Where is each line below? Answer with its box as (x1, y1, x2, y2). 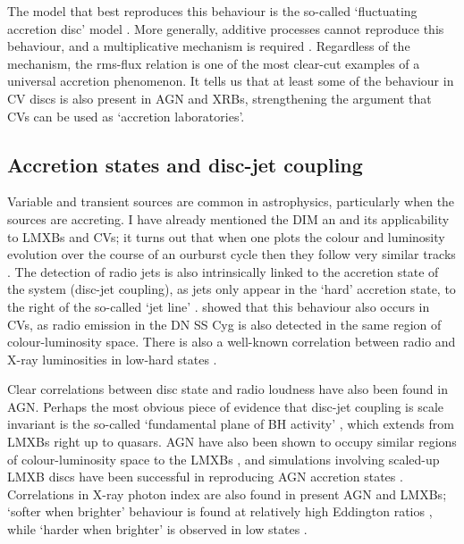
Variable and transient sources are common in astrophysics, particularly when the (7, 192, 455, 211)
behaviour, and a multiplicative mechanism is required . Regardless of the (7, 37, 410, 55)
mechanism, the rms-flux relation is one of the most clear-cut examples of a (7, 54, 420, 72)
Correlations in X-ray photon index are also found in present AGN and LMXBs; (7, 484, 447, 503)
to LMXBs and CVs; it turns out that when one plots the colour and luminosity (7, 227, 445, 246)
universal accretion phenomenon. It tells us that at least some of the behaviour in (7, 71, 454, 90)
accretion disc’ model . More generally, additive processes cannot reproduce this (7, 19, 444, 38)
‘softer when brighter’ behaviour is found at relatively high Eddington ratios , (7, 502, 433, 521)
